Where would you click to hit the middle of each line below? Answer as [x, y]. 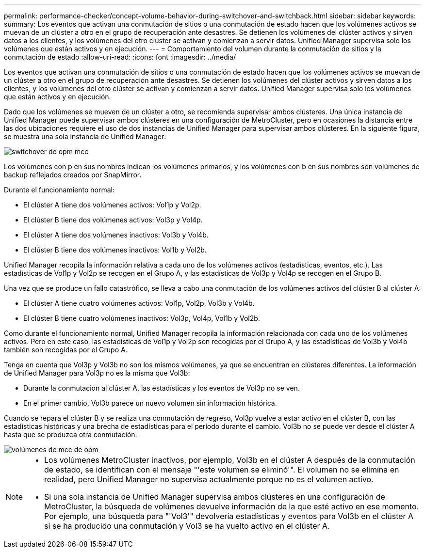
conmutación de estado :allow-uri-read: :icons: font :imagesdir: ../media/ [120, 57]
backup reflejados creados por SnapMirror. [73, 175]
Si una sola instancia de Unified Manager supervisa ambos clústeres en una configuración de [215, 497]
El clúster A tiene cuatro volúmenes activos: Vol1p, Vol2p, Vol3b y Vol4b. [139, 303]
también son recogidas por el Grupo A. [66, 350]
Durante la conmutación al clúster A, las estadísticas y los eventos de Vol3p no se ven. [162, 388]
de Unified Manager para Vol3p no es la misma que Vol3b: [97, 373]
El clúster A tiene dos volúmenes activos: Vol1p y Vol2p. [112, 205]
